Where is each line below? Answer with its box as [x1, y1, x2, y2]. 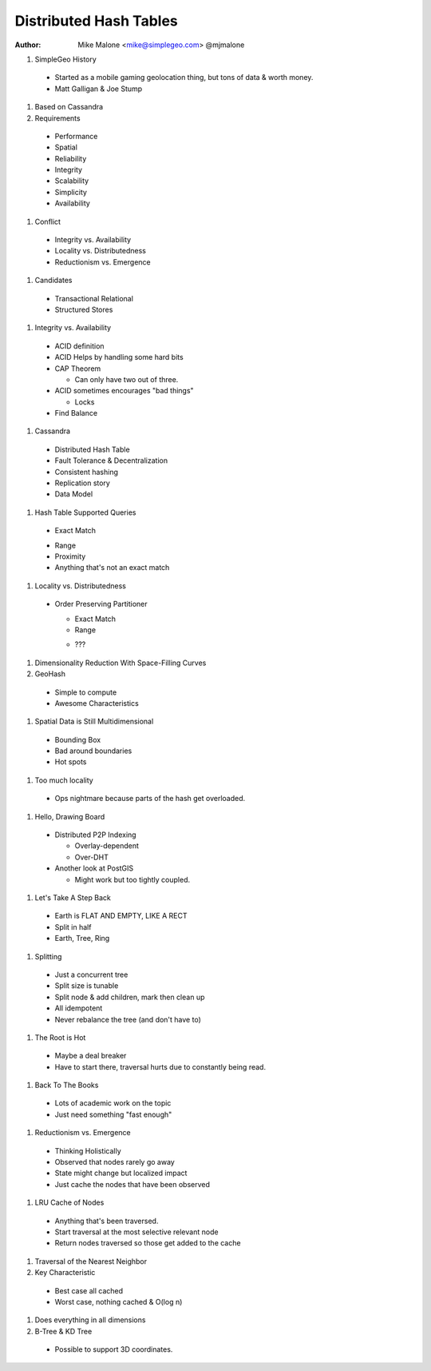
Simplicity [54, 187, 88, 197]
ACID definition [54, 341, 105, 351]
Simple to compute [54, 687, 117, 697]
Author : [14, 40, 42, 50]
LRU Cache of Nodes [34, 1198, 105, 1207]
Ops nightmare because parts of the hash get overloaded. [54, 794, 246, 803]
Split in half [54, 922, 92, 931]
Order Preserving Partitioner [54, 600, 148, 609]
